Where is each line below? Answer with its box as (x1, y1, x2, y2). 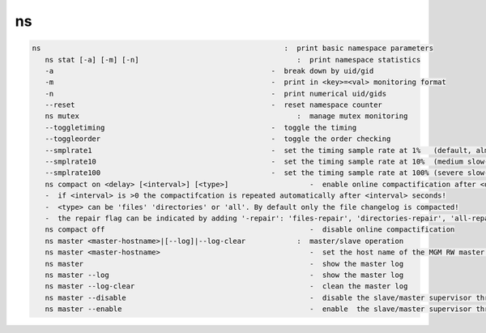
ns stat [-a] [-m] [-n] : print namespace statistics (45, 55, 421, 64)
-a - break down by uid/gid (45, 66, 374, 75)
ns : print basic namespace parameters (32, 44, 433, 53)
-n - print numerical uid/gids (45, 89, 387, 98)
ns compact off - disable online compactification (45, 225, 455, 234)
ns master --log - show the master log (45, 270, 404, 280)
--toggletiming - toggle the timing (45, 122, 357, 132)
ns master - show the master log (45, 259, 404, 268)
